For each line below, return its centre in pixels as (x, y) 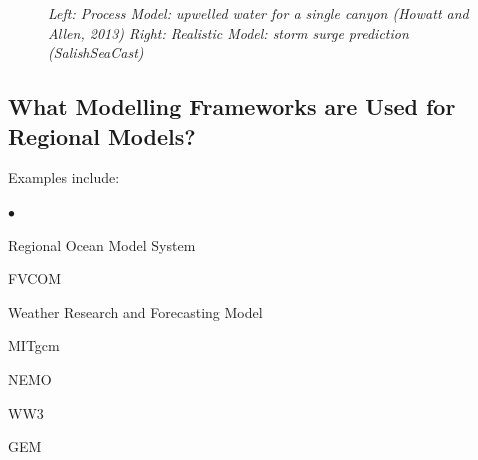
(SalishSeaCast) (96, 52)
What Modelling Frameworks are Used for (232, 106)
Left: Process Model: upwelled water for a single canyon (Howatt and (258, 13)
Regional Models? (102, 135)
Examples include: (64, 177)
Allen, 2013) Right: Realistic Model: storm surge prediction (228, 32)
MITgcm (34, 345)
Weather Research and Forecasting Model (135, 311)
